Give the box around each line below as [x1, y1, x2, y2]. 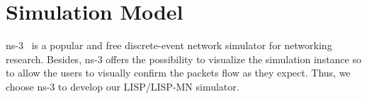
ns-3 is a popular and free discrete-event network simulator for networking [6, 38, 332, 53]
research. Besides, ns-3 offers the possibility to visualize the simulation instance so [6, 51, 361, 66]
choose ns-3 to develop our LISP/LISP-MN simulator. [6, 79, 239, 93]
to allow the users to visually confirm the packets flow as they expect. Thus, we [6, 65, 351, 80]
